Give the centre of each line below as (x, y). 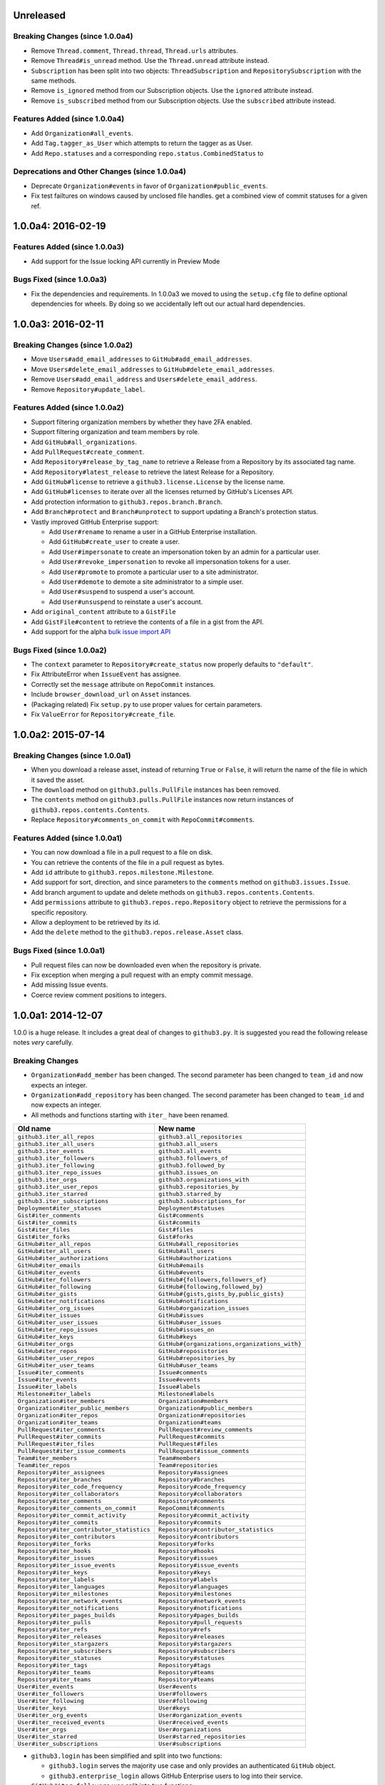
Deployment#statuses (191, 1208)
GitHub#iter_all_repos (55, 1244)
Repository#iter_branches (60, 1480)
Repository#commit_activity (204, 1515)
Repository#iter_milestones (63, 1594)
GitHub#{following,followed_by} (211, 1287)
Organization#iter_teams (58, 1423)
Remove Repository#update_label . (88, 389)
